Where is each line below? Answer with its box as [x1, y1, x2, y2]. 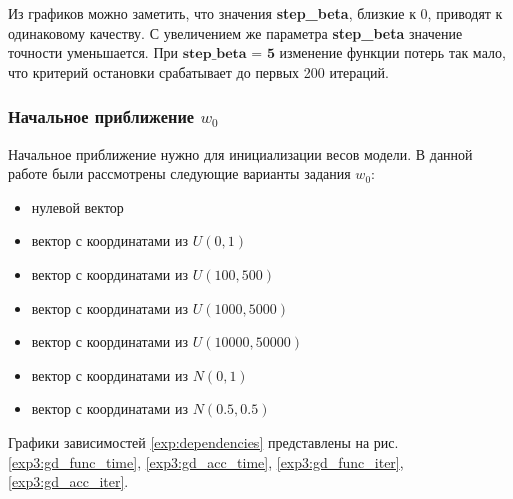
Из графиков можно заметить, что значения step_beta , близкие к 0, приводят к [8, 3, 503, 23]
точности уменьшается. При [8, 42, 179, 63]
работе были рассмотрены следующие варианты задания [8, 163, 351, 184]
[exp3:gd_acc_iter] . [8, 471, 129, 492]
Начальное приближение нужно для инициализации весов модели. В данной [8, 143, 473, 164]
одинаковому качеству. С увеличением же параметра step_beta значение [8, 22, 463, 43]
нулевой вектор [31, 196, 124, 217]
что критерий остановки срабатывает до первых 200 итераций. [8, 61, 389, 82]
